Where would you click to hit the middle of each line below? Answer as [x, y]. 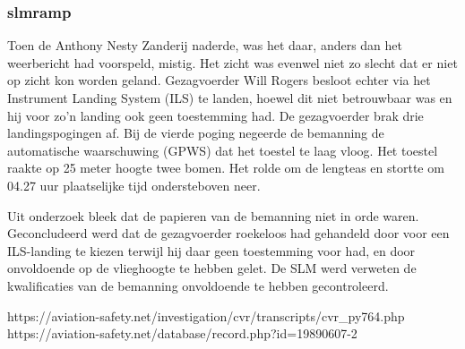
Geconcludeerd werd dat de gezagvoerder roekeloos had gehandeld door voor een [228, 233]
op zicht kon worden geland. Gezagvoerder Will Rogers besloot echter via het [219, 80]
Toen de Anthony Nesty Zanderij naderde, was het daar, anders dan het [205, 45]
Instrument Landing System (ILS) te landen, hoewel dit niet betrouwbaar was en [230, 98]
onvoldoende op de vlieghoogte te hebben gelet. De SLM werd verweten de [212, 268]
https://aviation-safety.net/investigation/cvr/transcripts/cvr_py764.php [206, 315]
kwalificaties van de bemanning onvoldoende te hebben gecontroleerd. [198, 285]
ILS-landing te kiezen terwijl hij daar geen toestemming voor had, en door [211, 250]
